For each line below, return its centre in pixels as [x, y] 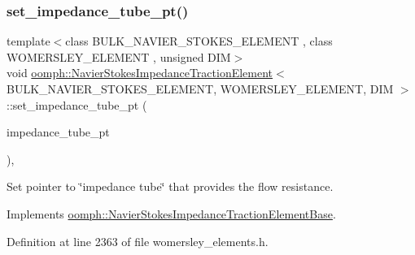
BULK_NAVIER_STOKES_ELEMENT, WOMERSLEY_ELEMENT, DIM [200, 89]
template [28, 41]
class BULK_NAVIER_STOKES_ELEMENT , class [199, 41]
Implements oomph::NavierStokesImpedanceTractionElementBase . [171, 213]
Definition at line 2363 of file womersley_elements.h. [138, 241]
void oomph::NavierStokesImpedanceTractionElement [140, 73]
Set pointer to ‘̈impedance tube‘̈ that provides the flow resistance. [170, 186]
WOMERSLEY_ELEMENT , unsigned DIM [119, 56]
